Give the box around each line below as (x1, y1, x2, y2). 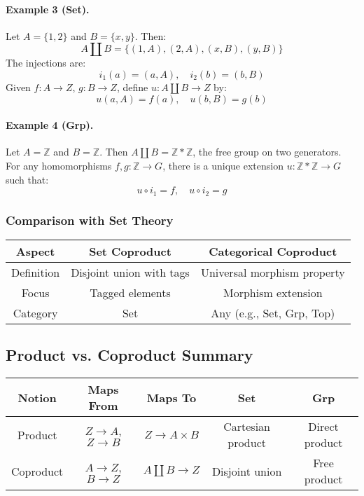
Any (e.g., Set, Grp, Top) (211, 304, 335, 321)
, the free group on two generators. (192, 144, 342, 159)
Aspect (15, 242, 55, 259)
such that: (6, 172, 49, 186)
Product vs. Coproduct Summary (6, 344, 253, 366)
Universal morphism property (200, 263, 345, 280)
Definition (11, 263, 60, 280)
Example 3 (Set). (6, 1, 90, 16)
